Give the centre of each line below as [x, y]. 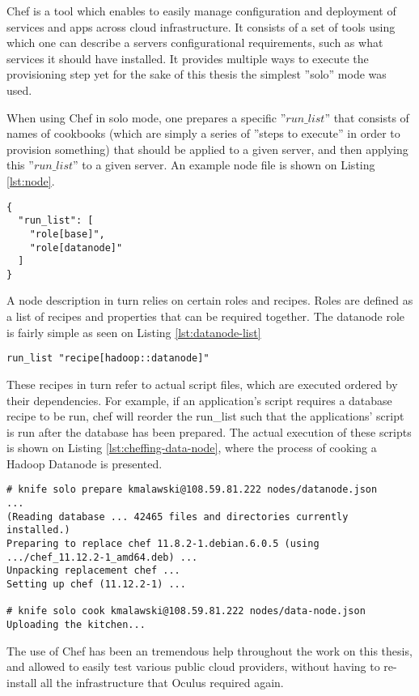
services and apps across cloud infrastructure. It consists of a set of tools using [201, 26]
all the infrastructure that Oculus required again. [162, 682]
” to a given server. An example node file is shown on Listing [224, 165]
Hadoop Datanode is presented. [85, 463]
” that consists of [367, 117]
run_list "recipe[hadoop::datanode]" [108, 359]
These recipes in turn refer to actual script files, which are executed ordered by [202, 384]
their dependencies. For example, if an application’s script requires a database [199, 400]
